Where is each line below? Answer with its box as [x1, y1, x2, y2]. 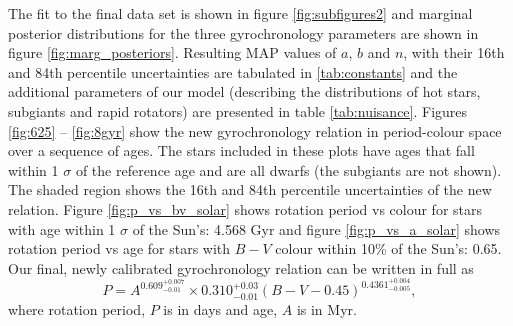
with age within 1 [8, 218, 116, 239]
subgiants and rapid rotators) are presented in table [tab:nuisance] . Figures [8, 100, 468, 121]
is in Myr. [296, 298, 357, 319]
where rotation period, [8, 298, 146, 319]
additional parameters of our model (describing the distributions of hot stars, [8, 81, 481, 102]
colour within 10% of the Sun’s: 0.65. [275, 238, 502, 259]
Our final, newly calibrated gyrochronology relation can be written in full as [8, 257, 474, 278]
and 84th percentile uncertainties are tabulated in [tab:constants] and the [8, 61, 458, 82]
